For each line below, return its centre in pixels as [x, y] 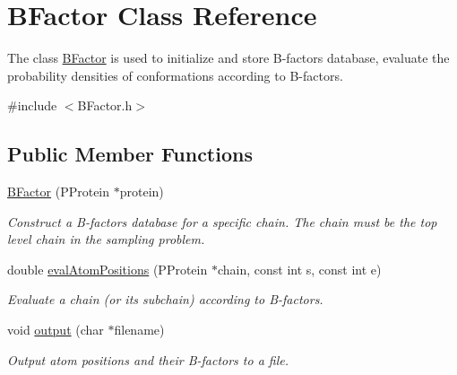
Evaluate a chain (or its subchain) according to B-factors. [165, 299]
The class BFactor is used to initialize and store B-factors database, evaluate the [228, 58]
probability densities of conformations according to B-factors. [175, 75]
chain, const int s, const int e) [299, 269]
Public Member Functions [130, 154]
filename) [139, 330]
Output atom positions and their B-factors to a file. [148, 359]
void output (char [56, 330]
